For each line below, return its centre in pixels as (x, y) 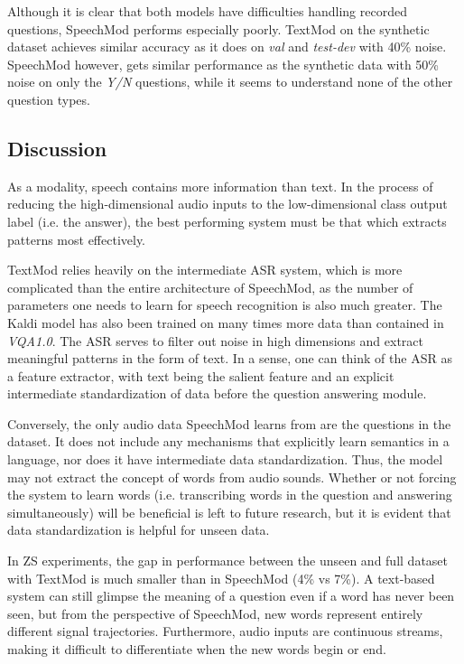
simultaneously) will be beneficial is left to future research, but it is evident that (229, 512)
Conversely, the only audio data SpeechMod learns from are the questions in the (229, 423)
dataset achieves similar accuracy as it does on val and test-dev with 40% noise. (227, 47)
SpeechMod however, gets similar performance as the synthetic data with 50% (223, 64)
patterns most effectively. (77, 239)
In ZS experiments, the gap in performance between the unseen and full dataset (228, 561)
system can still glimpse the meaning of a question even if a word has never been (231, 596)
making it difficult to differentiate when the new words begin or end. (197, 649)
